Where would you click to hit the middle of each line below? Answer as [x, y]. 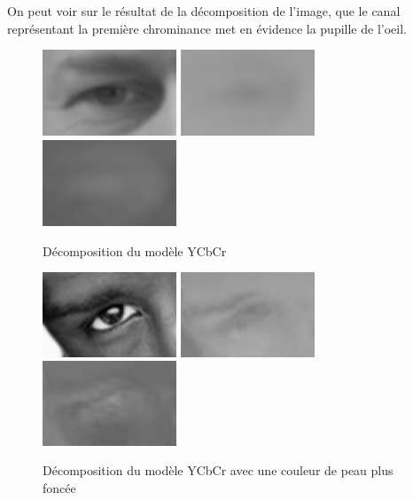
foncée [59, 488]
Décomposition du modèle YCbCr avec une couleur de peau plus [218, 470]
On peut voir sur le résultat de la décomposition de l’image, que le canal [204, 11]
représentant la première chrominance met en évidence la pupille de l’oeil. [207, 28]
